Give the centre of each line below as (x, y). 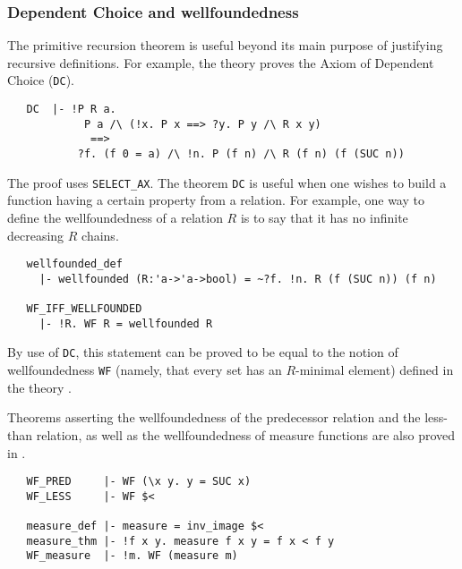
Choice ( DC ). (41, 80)
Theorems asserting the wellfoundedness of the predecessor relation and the (214, 417)
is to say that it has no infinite (324, 217)
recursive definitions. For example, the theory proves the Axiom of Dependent (221, 62)
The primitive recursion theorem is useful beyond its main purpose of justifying (225, 45)
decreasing (36, 235)
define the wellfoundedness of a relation (115, 217)
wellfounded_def (74, 264)
